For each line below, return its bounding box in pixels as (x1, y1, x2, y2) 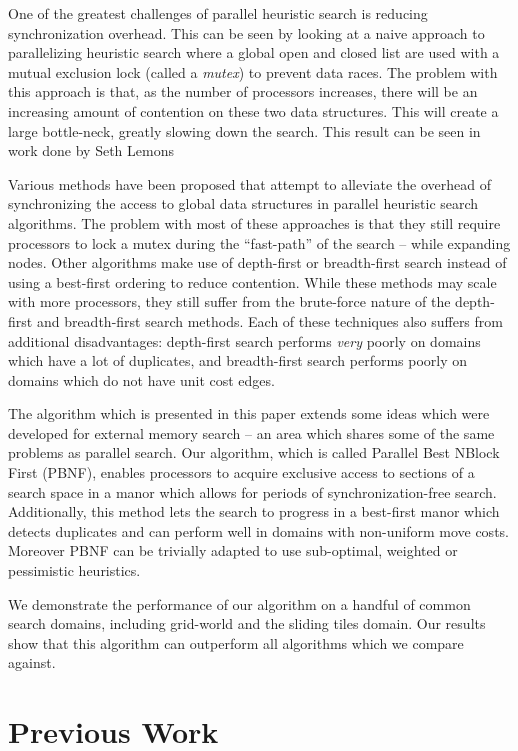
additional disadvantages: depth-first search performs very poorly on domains (8, 330, 481, 351)
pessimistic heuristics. (8, 560, 141, 581)
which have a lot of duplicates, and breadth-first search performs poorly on (8, 350, 468, 371)
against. (8, 652, 56, 673)
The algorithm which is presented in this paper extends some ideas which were (8, 403, 490, 424)
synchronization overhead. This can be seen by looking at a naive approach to (8, 22, 485, 43)
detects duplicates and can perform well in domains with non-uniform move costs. (8, 520, 509, 541)
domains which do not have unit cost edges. (8, 369, 275, 390)
